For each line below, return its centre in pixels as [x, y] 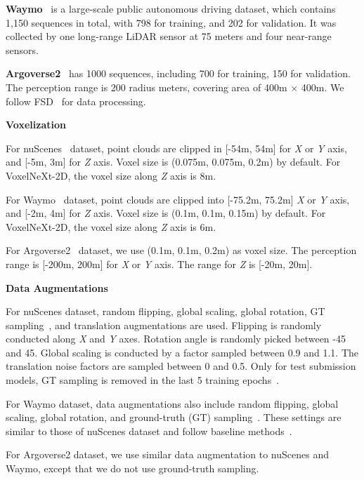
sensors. [22, 49]
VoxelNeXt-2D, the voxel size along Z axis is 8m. [111, 175]
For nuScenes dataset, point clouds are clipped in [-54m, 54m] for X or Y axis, [176, 148]
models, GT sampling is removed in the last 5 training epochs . [143, 380]
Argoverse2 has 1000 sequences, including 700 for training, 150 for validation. [178, 73]
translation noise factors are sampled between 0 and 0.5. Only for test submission [181, 366]
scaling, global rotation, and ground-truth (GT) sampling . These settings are [174, 417]
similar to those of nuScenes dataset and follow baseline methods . [149, 431]
